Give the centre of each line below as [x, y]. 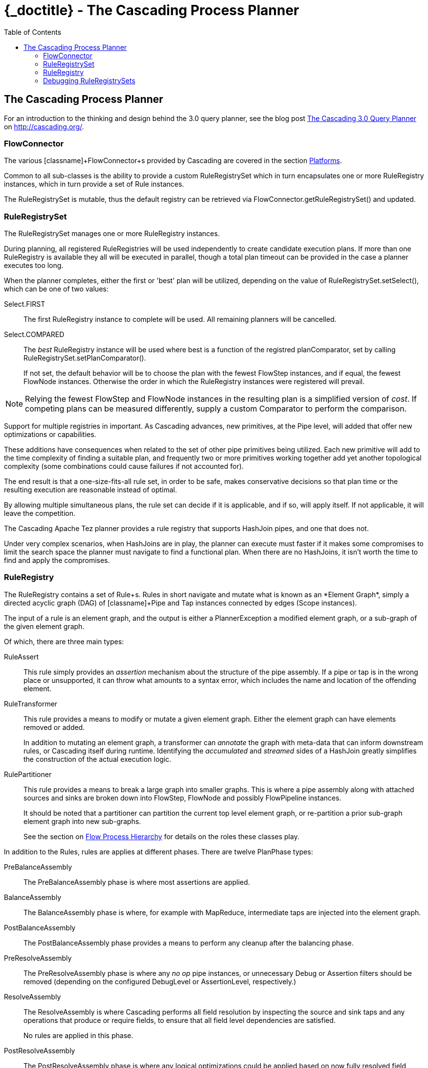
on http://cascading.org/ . [44, 126]
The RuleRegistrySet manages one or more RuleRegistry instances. [112, 234]
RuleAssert [22, 656]
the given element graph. [44, 626]
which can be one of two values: [56, 289]
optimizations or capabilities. [50, 435]
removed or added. [54, 727]
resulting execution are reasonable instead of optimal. [90, 490]
